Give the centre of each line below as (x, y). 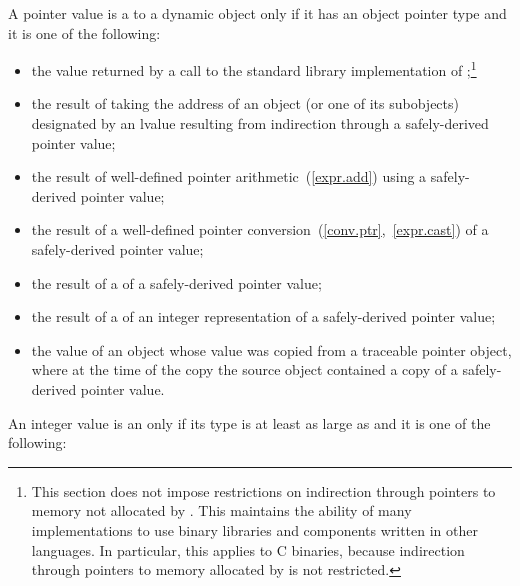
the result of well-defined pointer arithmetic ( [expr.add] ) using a (229, 176)
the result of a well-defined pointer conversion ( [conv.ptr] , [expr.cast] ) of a (260, 229)
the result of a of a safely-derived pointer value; (176, 282)
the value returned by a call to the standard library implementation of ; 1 (254, 68)
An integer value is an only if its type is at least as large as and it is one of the (249, 422)
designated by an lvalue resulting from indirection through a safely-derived (260, 123)
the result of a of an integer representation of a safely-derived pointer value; (263, 316)
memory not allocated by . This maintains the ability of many (221, 510)
